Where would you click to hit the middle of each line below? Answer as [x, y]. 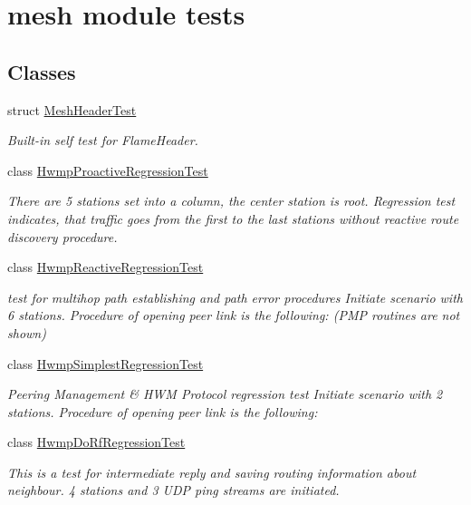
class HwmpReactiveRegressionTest [106, 267]
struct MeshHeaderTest [72, 109]
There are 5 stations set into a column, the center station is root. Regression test [231, 201]
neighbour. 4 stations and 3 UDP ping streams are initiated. [173, 490]
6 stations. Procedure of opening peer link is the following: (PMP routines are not [234, 315]
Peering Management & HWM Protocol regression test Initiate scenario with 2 [225, 394]
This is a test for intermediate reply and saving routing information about [212, 472]
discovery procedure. [62, 236]
